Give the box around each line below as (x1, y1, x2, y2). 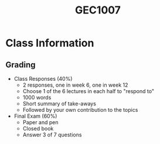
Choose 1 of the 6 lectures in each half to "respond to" (22, 88, 155, 94)
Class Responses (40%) (13, 76, 73, 82)
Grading (5, 60, 36, 70)
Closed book (22, 125, 54, 132)
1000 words (22, 94, 52, 101)
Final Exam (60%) (13, 112, 57, 119)
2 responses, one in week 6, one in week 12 (22, 81, 128, 88)
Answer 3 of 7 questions (22, 131, 82, 138)
